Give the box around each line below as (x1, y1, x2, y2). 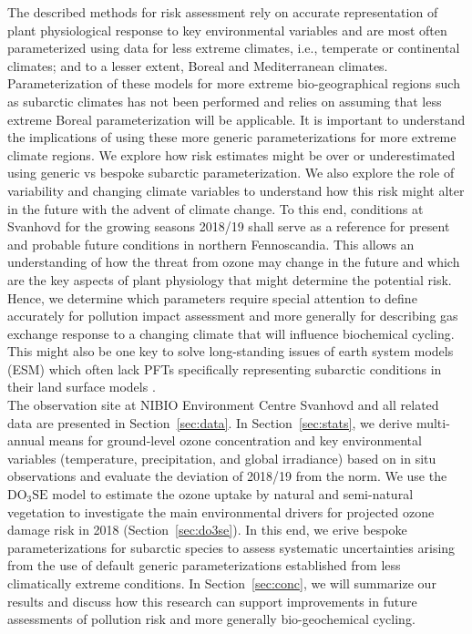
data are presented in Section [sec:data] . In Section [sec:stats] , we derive (7, 413, 413, 432)
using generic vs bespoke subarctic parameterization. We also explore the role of (7, 163, 455, 182)
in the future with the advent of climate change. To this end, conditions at (7, 199, 424, 218)
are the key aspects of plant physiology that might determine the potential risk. (7, 270, 452, 289)
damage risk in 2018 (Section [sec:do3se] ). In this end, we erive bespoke (7, 520, 407, 539)
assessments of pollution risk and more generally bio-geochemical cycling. (7, 609, 416, 629)
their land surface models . (7, 377, 156, 396)
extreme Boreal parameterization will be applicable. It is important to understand (7, 109, 466, 128)
